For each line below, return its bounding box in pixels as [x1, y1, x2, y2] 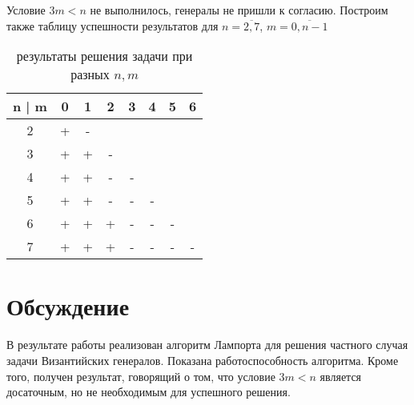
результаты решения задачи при [16, 46, 193, 66]
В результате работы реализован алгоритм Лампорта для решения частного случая [6, 336, 408, 353]
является [320, 367, 362, 384]
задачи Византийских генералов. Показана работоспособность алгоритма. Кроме [6, 351, 399, 368]
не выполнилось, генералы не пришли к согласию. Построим [90, 2, 388, 18]
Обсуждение [6, 290, 130, 323]
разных [70, 65, 110, 84]
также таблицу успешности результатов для [6, 17, 219, 34]
